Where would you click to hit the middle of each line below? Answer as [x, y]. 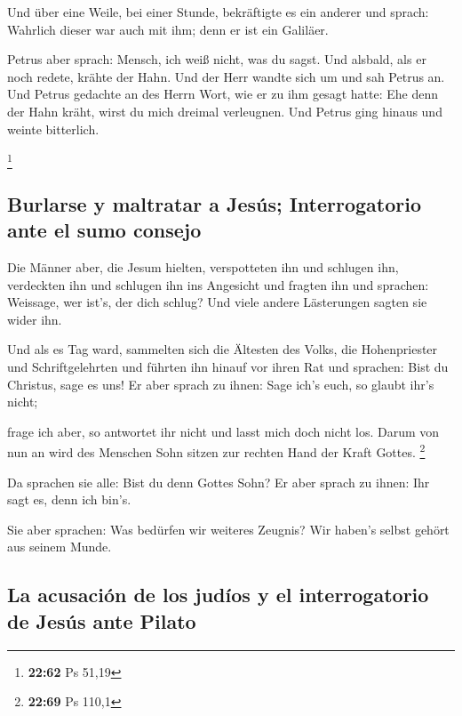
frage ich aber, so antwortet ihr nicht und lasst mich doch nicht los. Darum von [223, 431]
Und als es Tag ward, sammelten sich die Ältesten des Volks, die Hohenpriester [223, 349]
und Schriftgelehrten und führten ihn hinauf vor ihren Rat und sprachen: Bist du [228, 367]
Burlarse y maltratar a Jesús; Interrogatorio [215, 203]
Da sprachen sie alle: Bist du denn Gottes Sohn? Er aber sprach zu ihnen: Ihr [219, 482]
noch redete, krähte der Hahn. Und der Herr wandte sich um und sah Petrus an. [226, 76]
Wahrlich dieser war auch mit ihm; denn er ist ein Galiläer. [168, 29]
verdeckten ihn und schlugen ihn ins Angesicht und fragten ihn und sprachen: [218, 284]
